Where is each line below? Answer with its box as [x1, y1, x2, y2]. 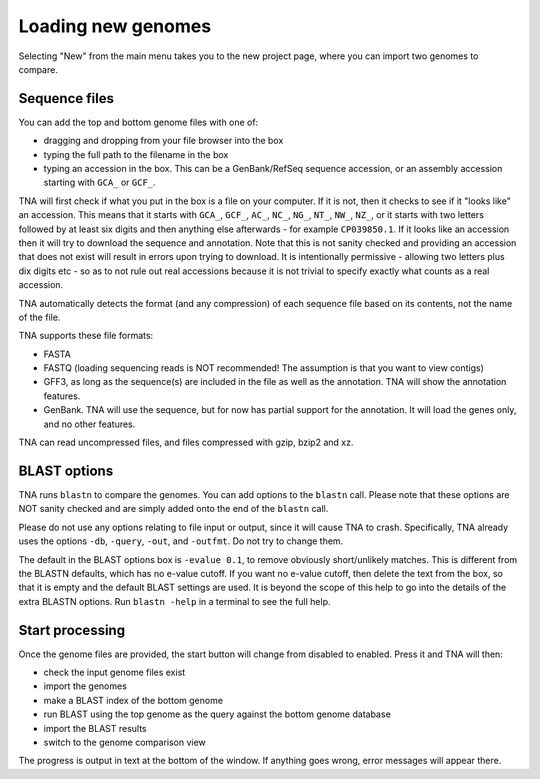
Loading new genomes [18, 15, 212, 37]
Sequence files [18, 90, 115, 107]
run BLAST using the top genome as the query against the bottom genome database [43, 708, 392, 720]
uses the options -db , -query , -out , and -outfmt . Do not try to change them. [18, 535, 344, 547]
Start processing [18, 621, 125, 639]
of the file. [18, 311, 61, 323]
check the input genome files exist [43, 666, 186, 678]
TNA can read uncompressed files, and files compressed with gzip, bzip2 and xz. [18, 436, 354, 449]
